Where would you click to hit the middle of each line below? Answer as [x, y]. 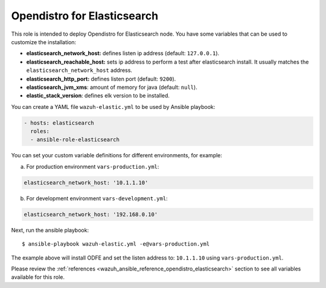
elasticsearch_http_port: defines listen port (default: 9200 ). [101, 79]
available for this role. [38, 277]
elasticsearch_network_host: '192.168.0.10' [91, 214]
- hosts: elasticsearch [59, 123]
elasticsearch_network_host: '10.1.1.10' [86, 182]
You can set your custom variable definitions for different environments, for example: [117, 155]
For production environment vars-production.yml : [93, 166]
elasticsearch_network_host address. [79, 70]
